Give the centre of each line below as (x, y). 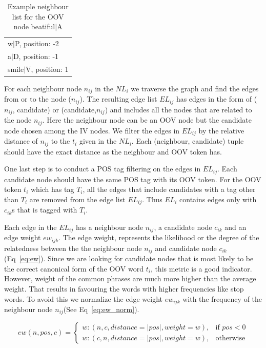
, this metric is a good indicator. (201, 268)
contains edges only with (218, 199)
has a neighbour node (109, 227)
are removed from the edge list (77, 199)
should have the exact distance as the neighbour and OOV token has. (113, 151)
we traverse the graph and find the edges (195, 88)
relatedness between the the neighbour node (73, 248)
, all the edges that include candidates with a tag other (169, 189)
